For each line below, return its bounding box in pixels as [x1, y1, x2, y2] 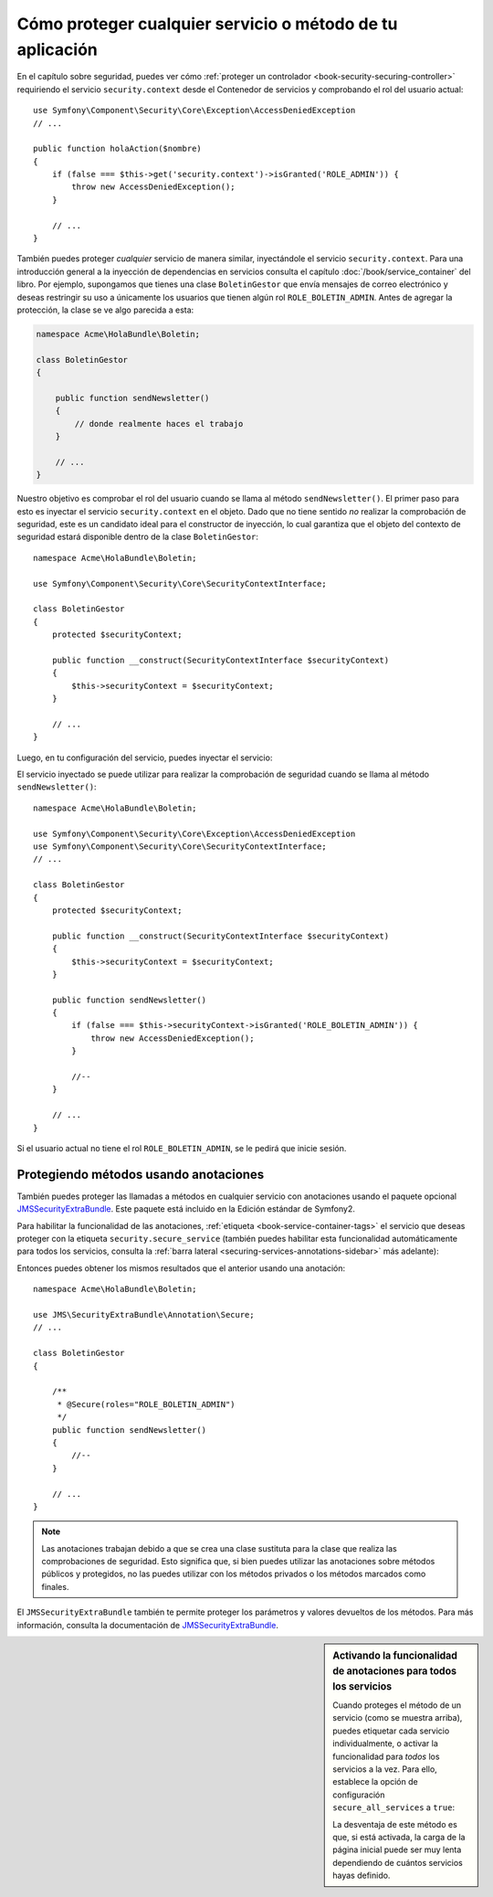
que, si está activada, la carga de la [332, 1831, 466, 1842]
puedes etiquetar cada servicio [332, 1725, 450, 1736]
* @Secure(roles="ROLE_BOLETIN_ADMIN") [57, 1399, 236, 1409]
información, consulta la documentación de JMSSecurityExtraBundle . [16, 1619, 278, 1630]
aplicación [16, 39, 98, 59]
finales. [41, 1581, 69, 1592]
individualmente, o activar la [332, 1738, 438, 1749]
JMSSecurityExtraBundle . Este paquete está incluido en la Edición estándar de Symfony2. [16, 1203, 355, 1214]
